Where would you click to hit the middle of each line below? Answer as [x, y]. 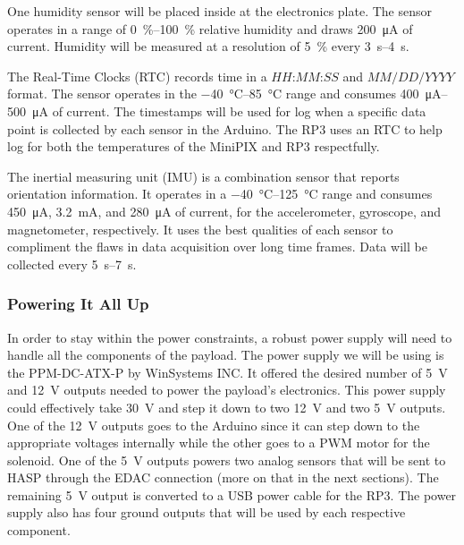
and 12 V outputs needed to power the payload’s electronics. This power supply [227, 390]
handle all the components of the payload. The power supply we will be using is [226, 355]
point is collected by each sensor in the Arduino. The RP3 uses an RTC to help [225, 128]
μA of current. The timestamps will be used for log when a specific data [229, 111]
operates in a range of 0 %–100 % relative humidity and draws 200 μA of [210, 28]
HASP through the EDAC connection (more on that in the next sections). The [223, 477]
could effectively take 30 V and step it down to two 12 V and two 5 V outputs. [227, 407]
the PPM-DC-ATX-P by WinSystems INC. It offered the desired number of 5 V [228, 372]
